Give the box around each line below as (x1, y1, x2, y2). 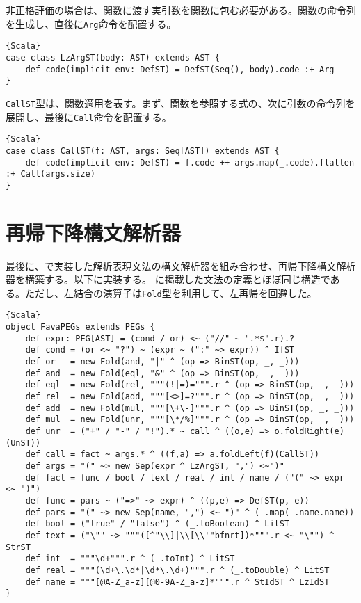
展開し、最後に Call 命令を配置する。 (6, 109, 172, 124)
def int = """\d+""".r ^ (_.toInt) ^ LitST (25, 554, 235, 564)
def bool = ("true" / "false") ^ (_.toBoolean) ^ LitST (25, 519, 290, 529)
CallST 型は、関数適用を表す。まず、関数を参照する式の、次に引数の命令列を (6, 95, 355, 110)
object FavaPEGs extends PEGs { (6, 322, 155, 332)
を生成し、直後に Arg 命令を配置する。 (6, 16, 177, 31)
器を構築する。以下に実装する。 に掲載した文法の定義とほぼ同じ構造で (6, 272, 330, 287)
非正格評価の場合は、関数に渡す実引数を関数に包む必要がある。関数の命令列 (6, 3, 356, 17)
